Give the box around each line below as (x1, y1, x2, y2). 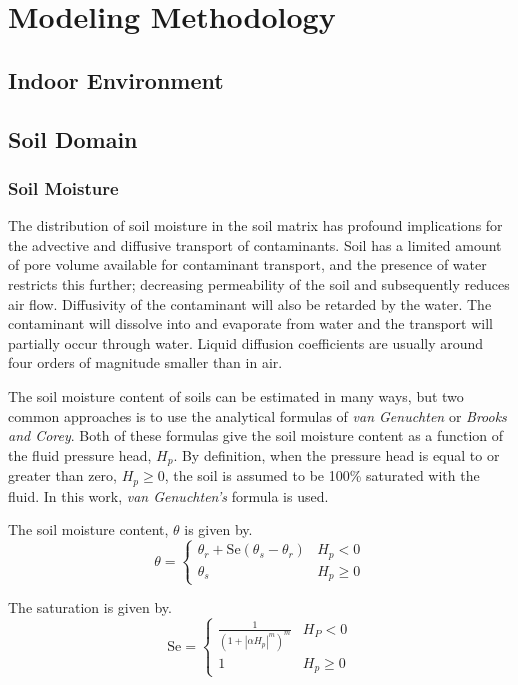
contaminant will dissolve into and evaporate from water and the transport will (8, 313, 494, 334)
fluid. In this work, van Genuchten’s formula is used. (8, 485, 329, 506)
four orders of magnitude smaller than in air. (8, 352, 283, 373)
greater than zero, (8, 465, 118, 486)
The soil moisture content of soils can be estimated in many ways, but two (8, 385, 464, 406)
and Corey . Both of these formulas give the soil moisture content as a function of (8, 425, 504, 446)
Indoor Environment (8, 64, 224, 95)
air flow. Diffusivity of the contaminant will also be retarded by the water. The (8, 293, 492, 314)
